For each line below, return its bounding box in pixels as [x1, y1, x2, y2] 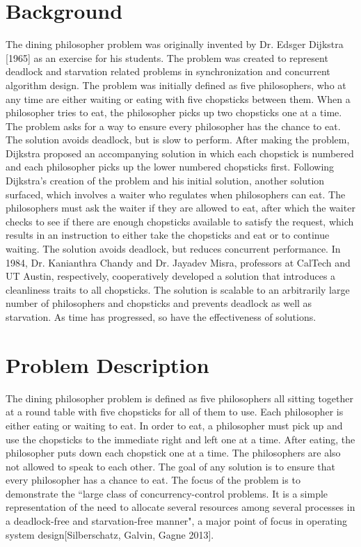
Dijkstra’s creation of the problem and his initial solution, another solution [6, 173, 325, 188]
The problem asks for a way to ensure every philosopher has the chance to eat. [6, 118, 341, 133]
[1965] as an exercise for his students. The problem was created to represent [6, 50, 328, 65]
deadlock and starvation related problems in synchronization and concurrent [6, 64, 330, 79]
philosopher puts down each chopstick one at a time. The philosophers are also [6, 445, 341, 460]
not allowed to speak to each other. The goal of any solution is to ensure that [6, 459, 336, 473]
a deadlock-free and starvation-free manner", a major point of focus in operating [6, 514, 347, 528]
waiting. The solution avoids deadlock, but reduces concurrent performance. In [6, 241, 341, 256]
